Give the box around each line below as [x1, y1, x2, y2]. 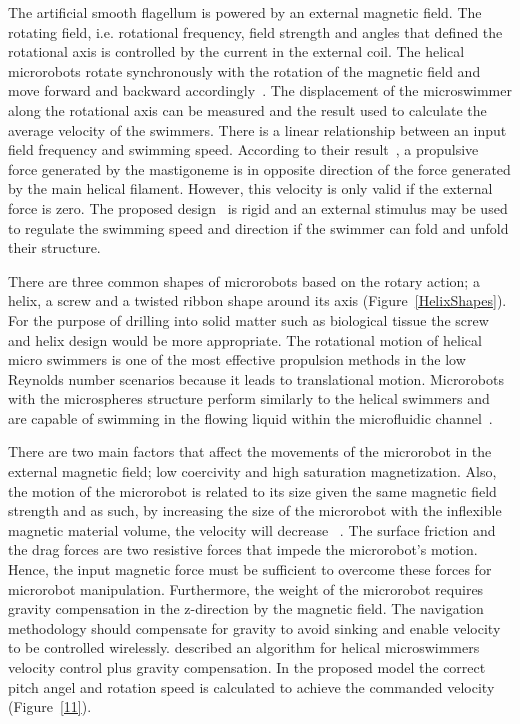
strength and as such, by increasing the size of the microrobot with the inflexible [8, 500, 502, 521]
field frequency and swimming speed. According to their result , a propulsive [8, 139, 479, 160]
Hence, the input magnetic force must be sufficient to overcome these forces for [8, 559, 492, 580]
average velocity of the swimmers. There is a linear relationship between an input [8, 119, 507, 140]
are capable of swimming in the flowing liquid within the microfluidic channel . [8, 407, 493, 428]
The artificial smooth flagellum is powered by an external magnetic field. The [8, 2, 482, 22]
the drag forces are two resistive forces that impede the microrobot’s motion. [8, 539, 478, 560]
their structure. [8, 237, 101, 258]
